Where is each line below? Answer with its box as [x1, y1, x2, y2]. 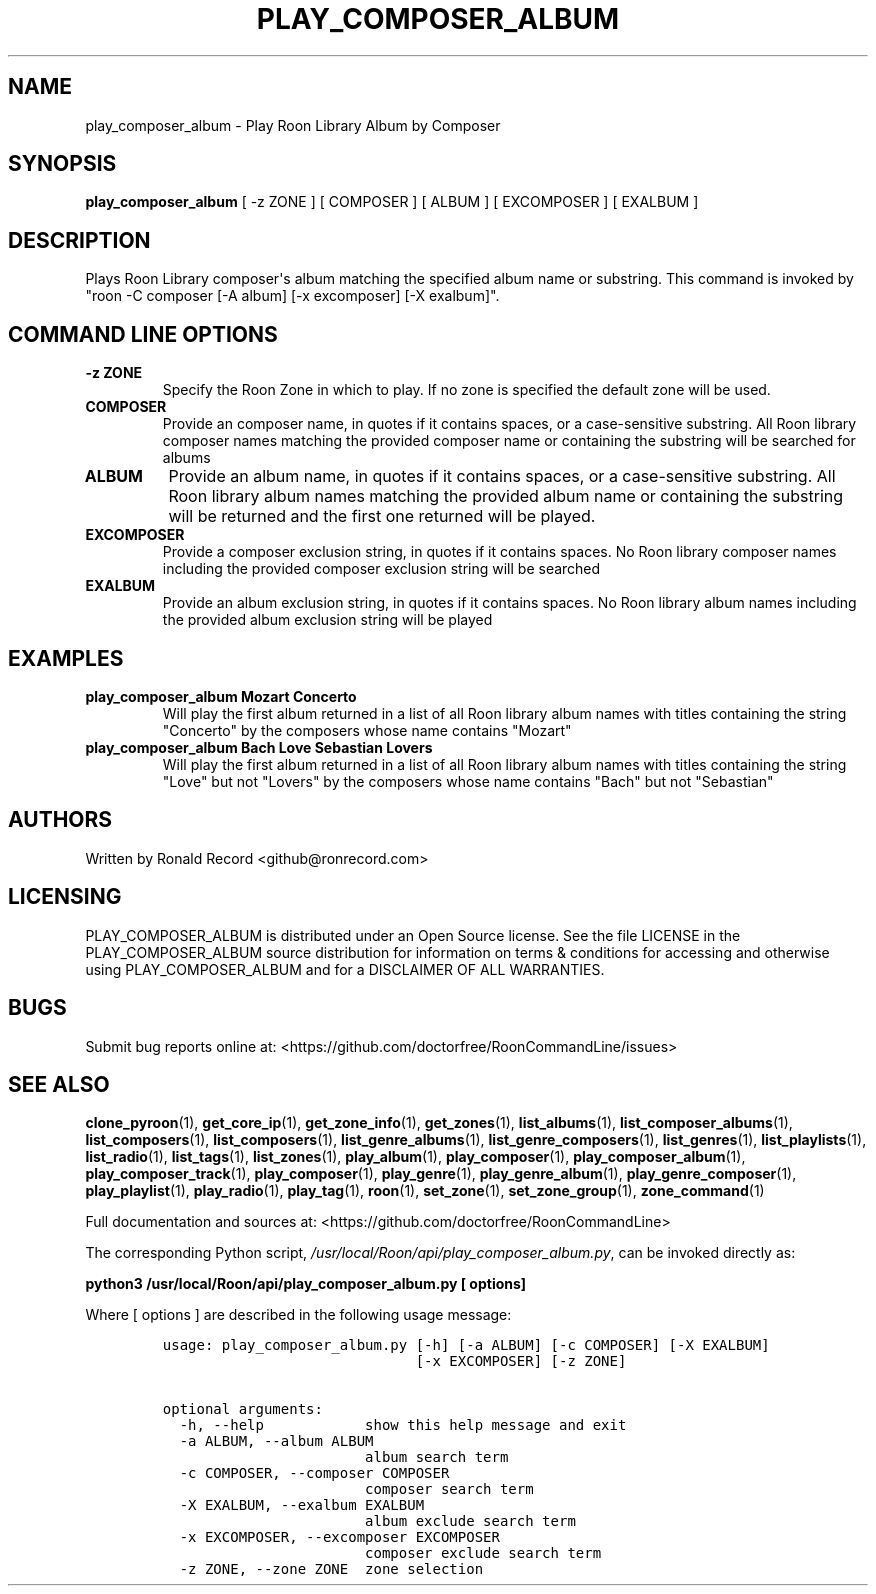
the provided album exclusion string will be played [162, 611, 493, 629]
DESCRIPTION [8, 227, 151, 253]
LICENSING [8, 884, 122, 910]
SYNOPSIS [8, 151, 117, 177]
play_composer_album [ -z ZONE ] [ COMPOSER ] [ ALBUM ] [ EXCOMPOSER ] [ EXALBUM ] [85, 193, 699, 211]
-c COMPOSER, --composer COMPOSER [179, 1465, 450, 1482]
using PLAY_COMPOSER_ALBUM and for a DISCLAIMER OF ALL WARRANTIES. [85, 960, 605, 978]
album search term [365, 1449, 509, 1466]
